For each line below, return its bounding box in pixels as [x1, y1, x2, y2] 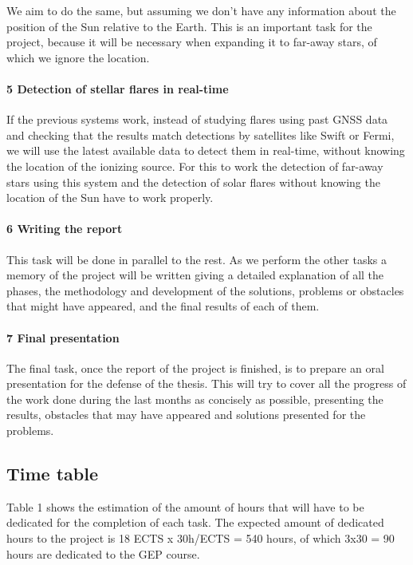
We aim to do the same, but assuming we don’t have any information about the [6, 2, 396, 18]
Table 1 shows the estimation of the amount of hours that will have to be [6, 498, 364, 515]
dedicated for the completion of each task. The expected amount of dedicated [6, 514, 384, 531]
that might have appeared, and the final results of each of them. [6, 298, 320, 314]
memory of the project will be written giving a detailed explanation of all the [6, 267, 384, 283]
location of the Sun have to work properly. [6, 189, 214, 206]
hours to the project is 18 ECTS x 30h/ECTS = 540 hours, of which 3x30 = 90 [6, 530, 395, 547]
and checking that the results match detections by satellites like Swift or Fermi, [6, 126, 395, 143]
